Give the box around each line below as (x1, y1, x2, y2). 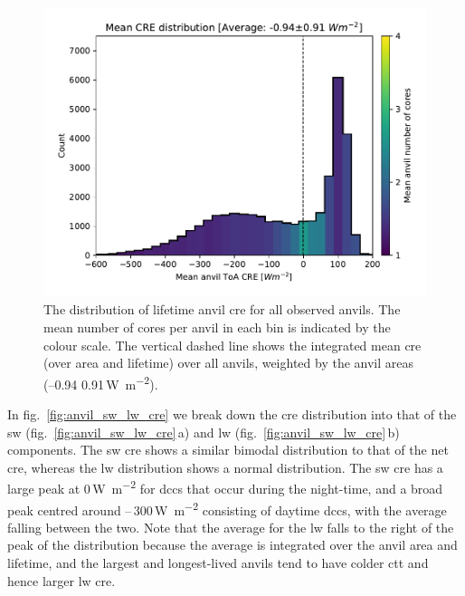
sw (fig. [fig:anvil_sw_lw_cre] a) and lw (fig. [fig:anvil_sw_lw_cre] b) (7, 422, 400, 441)
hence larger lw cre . (7, 571, 116, 590)
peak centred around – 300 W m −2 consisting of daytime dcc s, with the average (7, 497, 447, 519)
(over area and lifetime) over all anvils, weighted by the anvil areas (43, 353, 414, 372)
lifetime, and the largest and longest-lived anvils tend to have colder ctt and (7, 553, 429, 572)
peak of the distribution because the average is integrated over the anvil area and (7, 535, 458, 554)
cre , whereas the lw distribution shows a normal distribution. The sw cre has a (7, 457, 443, 476)
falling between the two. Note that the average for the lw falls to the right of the (7, 517, 454, 536)
